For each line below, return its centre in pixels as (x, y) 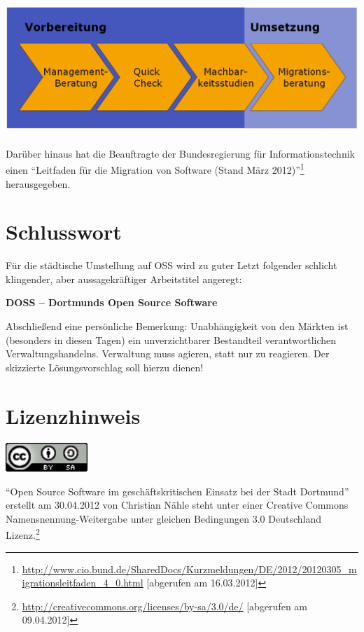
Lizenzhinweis (73, 415)
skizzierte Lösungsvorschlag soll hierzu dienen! (105, 367)
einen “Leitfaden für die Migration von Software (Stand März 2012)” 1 (155, 169)
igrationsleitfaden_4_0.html (83, 583)
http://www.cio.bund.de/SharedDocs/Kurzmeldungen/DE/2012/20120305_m (189, 569)
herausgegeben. (38, 183)
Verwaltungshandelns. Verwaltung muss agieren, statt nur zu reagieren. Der (168, 353)
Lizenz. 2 (23, 534)
